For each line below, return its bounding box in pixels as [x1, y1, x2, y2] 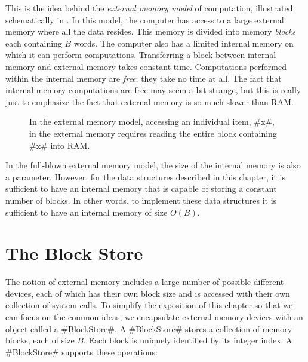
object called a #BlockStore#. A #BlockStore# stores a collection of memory [5, 322, 292, 335]
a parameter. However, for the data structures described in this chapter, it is [5, 170, 285, 183]
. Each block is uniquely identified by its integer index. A [83, 334, 292, 346]
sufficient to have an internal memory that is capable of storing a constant [5, 182, 277, 195]
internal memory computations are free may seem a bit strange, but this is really [5, 84, 301, 96]
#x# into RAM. [29, 139, 90, 151]
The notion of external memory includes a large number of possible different [5, 275, 284, 288]
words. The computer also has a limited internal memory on [73, 36, 294, 49]
